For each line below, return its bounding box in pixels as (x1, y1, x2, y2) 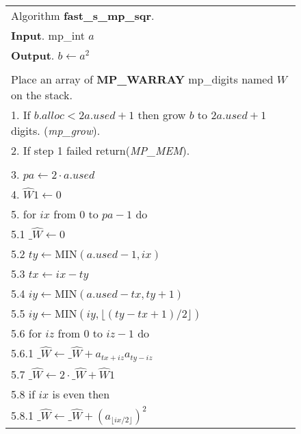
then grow (138, 107, 186, 123)
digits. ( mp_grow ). (11, 123, 101, 138)
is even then (52, 385, 110, 402)
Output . (11, 47, 55, 63)
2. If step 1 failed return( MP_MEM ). (11, 142, 190, 158)
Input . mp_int (11, 27, 85, 43)
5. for (11, 206, 36, 222)
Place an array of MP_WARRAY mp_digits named (11, 71, 274, 87)
